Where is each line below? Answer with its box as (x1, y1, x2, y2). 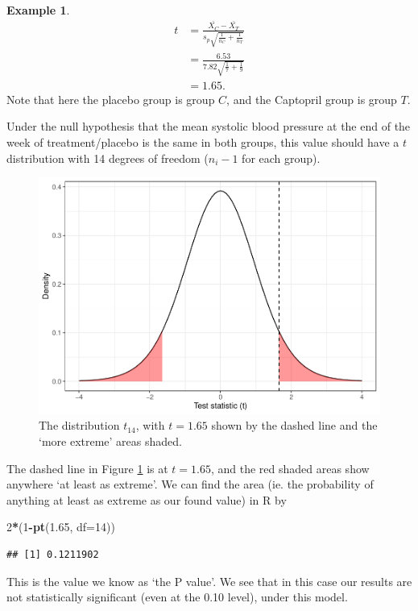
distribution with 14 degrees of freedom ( (6, 149, 209, 166)
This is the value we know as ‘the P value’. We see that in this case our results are (6, 572, 412, 589)
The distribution (39, 417, 120, 434)
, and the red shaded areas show (210, 459, 370, 476)
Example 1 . (6, 2, 70, 18)
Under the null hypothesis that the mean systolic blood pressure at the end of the (6, 118, 411, 135)
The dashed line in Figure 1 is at (6, 459, 168, 476)
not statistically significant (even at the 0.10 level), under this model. (6, 588, 348, 605)
